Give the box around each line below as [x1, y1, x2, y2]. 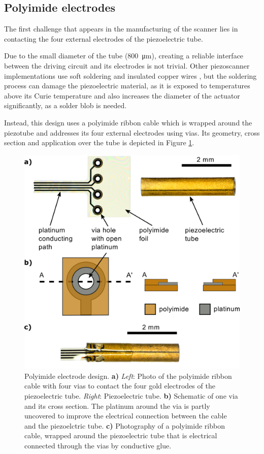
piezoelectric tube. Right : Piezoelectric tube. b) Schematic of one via [24, 391, 238, 401]
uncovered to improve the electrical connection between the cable [24, 410, 227, 421]
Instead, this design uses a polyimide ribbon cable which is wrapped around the [4, 117, 252, 127]
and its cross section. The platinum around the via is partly [24, 400, 210, 411]
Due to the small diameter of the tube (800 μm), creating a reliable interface [4, 50, 244, 61]
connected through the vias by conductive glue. [24, 440, 172, 450]
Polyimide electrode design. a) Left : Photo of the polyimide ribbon [24, 370, 232, 381]
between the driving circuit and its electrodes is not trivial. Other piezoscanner [4, 60, 250, 71]
